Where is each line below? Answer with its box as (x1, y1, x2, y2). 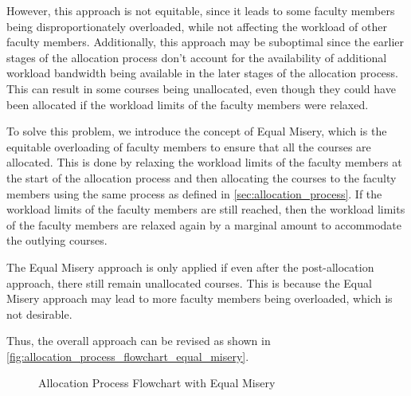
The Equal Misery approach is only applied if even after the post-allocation (6, 258, 374, 275)
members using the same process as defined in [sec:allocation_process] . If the (6, 185, 382, 202)
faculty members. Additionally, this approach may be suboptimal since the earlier (6, 33, 405, 50)
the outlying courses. (6, 232, 108, 249)
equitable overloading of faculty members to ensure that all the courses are (6, 138, 371, 155)
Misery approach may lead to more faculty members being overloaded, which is (6, 290, 393, 307)
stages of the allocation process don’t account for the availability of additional (6, 49, 387, 65)
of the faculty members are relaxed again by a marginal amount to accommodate (6, 216, 402, 233)
